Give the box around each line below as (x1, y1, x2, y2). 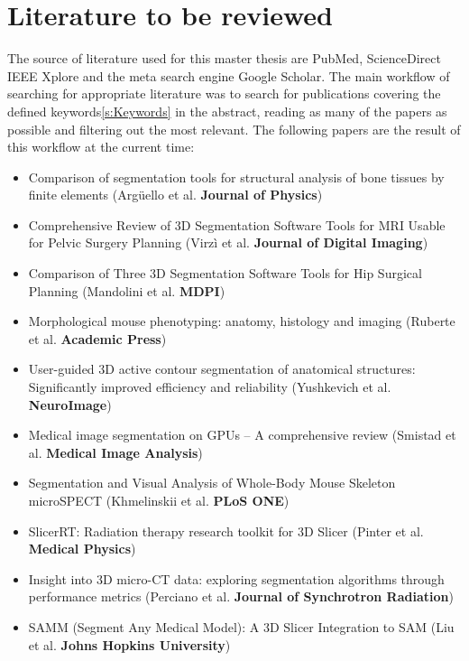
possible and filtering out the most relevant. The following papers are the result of (7, 119, 461, 138)
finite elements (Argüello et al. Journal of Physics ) (28, 185, 323, 204)
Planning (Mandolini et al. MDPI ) (28, 281, 225, 300)
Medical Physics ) (28, 539, 136, 558)
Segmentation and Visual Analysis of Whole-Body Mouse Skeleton (28, 473, 396, 492)
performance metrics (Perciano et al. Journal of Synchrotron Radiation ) (28, 587, 454, 606)
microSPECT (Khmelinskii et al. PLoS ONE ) (28, 491, 290, 509)
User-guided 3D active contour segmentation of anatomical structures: (28, 359, 416, 378)
